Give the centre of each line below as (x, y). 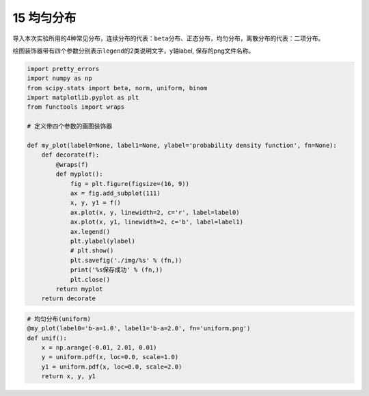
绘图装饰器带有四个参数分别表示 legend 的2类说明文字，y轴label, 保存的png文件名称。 (134, 51)
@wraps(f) (72, 164)
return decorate (68, 299)
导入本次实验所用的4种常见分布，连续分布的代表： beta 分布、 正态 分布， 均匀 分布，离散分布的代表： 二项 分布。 (168, 38)
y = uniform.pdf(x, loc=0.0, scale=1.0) (110, 357)
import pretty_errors (63, 69)
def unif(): (47, 338)
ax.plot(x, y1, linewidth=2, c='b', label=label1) (157, 222)
